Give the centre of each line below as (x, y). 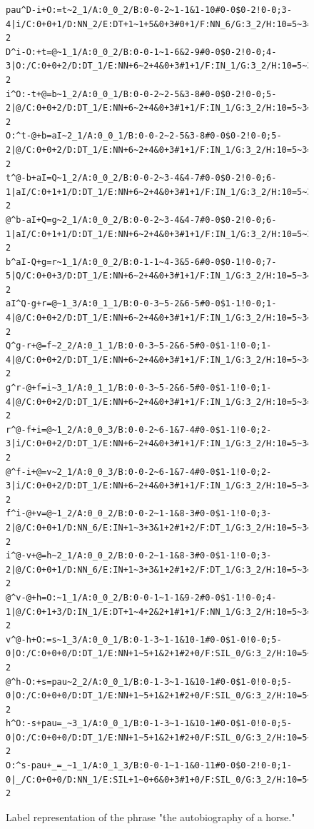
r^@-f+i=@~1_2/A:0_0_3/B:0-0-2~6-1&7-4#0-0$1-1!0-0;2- (139, 429)
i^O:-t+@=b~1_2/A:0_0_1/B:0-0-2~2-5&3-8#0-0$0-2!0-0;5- (141, 94)
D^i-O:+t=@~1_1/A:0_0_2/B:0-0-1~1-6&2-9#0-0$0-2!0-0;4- (141, 52)
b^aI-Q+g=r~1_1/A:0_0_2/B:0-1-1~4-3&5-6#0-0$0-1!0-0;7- (141, 262)
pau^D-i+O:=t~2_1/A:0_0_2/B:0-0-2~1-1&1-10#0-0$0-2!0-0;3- (149, 10)
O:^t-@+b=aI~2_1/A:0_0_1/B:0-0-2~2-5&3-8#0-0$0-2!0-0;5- (144, 136)
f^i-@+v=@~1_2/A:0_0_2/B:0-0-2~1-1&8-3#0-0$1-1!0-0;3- (139, 514)
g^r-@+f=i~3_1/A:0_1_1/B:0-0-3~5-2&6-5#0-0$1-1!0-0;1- (139, 388)
